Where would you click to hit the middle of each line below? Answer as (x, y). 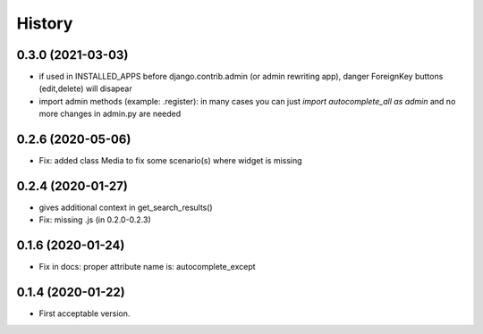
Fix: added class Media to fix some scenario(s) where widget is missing (171, 161)
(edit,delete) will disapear (86, 88)
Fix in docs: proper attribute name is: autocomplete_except (147, 267)
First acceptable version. (85, 313)
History (45, 23)
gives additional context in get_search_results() (126, 208)
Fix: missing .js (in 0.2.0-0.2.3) (95, 220)
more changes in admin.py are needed (110, 114)
